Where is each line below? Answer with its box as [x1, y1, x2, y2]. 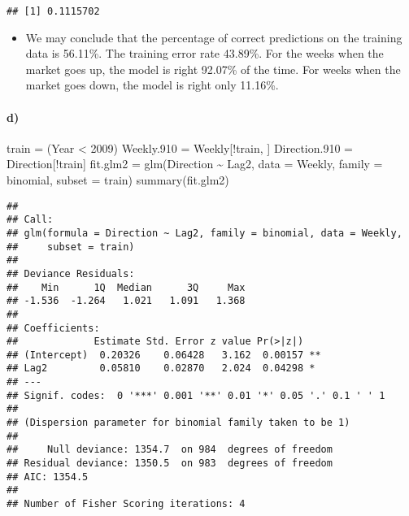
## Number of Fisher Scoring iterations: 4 [7, 498, 246, 510]
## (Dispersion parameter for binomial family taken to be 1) [7, 417, 350, 429]
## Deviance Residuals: [7, 267, 135, 280]
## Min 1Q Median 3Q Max [7, 281, 246, 293]
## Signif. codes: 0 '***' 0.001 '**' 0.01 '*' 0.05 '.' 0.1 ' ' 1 [7, 389, 385, 401]
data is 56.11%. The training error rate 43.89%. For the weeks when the [25, 45, 384, 62]
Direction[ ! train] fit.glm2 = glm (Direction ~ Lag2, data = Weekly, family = [7, 155, 383, 172]
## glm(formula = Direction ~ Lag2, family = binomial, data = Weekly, [7, 227, 402, 239]
